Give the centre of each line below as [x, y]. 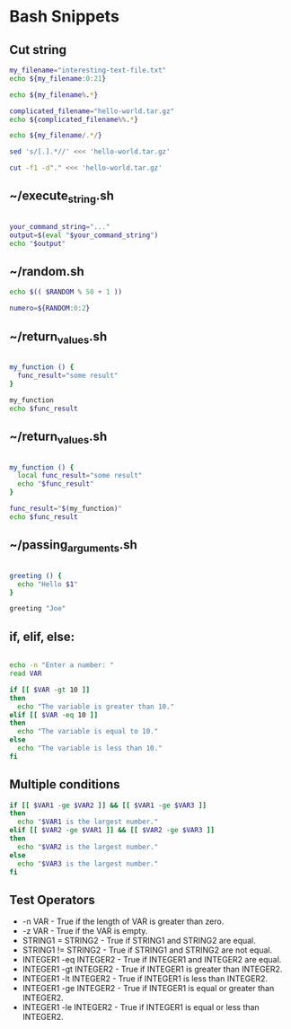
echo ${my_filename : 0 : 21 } [57, 78]
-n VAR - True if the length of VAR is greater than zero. [123, 921]
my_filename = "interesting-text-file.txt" [88, 70]
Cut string [38, 50]
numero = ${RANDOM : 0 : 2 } [50, 308]
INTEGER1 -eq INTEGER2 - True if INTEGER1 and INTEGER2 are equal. [152, 960]
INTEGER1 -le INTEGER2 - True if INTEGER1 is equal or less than [141, 1007]
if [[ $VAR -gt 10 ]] [50, 690]
